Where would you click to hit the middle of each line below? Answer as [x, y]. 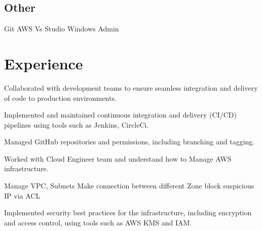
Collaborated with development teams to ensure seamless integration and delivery [131, 87]
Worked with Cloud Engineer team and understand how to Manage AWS [118, 158]
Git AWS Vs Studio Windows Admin [62, 29]
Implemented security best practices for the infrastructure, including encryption [128, 213]
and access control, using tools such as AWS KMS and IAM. [98, 222]
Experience [44, 63]
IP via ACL [22, 195]
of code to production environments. [60, 98]
